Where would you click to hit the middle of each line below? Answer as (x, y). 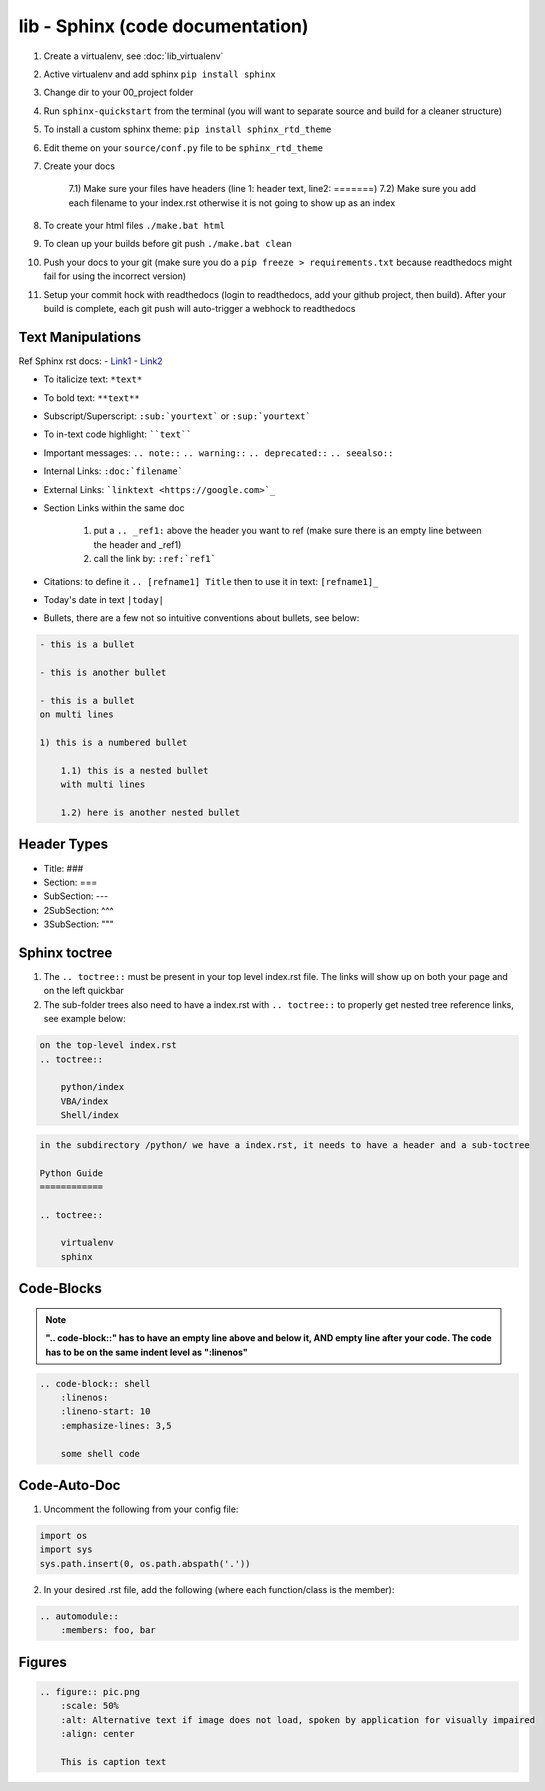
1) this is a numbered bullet (113, 743)
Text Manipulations (80, 336)
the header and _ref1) (137, 544)
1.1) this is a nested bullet (134, 770)
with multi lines (103, 784)
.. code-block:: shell (95, 1383)
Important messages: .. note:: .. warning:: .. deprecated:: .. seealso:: (218, 452)
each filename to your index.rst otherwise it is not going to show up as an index (232, 202)
